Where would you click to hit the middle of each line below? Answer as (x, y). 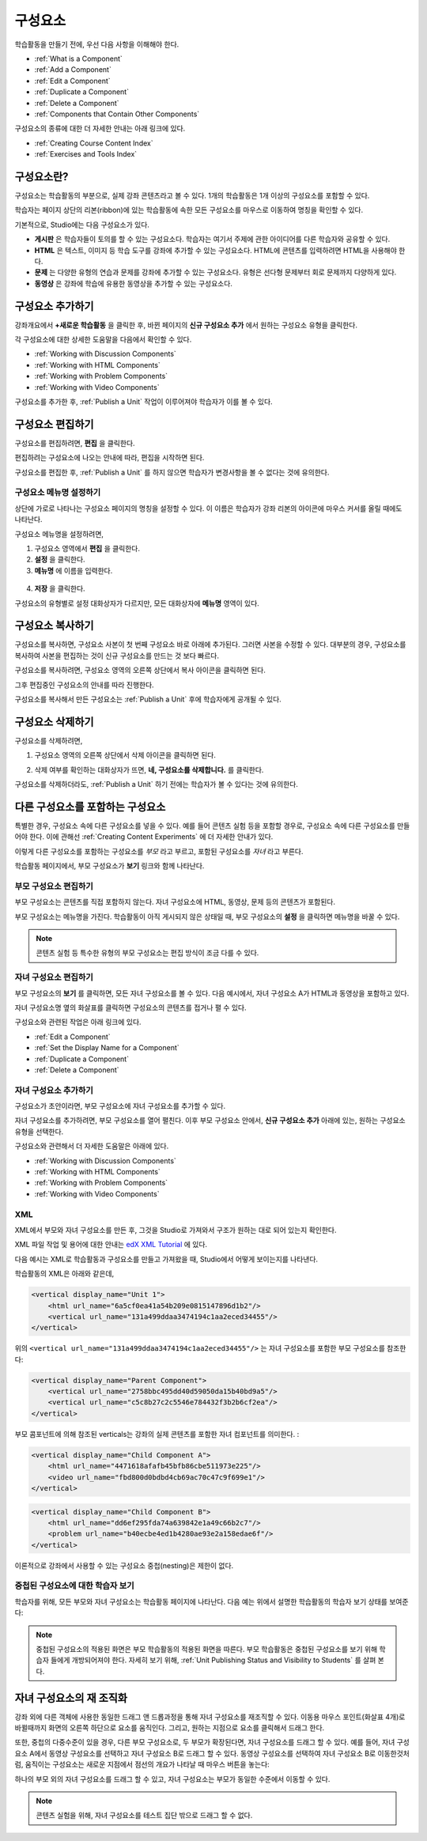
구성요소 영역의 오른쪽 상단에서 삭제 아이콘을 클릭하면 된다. (125, 755)
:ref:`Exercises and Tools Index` (86, 154)
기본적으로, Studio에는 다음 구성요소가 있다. (82, 225)
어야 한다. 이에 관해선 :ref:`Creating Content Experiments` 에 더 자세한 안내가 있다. (144, 837)
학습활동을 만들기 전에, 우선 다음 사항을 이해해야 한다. (97, 44)
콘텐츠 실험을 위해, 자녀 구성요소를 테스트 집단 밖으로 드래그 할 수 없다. (144, 1816)
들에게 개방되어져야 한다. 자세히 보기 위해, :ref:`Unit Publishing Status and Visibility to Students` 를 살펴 (213, 1660)
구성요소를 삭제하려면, (49, 740)
